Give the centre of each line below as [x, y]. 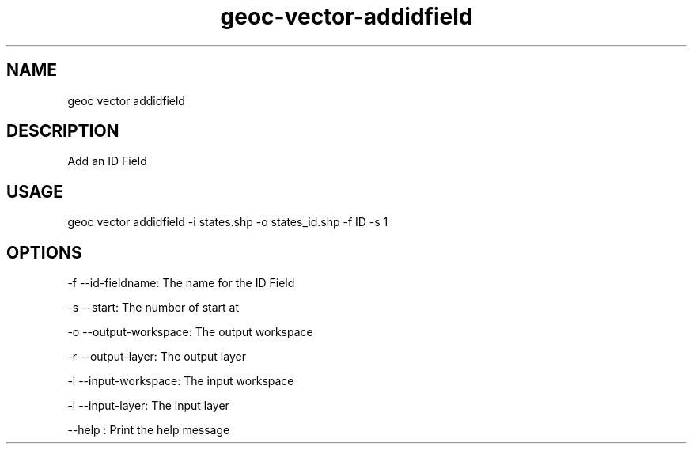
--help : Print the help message [149, 430]
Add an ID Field [107, 161]
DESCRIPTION [63, 131]
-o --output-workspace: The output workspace [190, 332]
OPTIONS [44, 252]
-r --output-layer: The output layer [157, 357]
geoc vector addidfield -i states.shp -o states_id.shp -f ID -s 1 [228, 222]
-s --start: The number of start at [153, 308]
